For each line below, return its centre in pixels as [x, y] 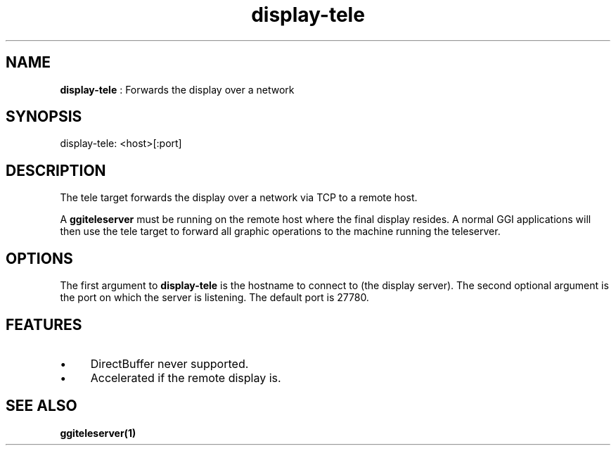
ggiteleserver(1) [98, 433]
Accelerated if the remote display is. [186, 377]
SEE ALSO [41, 406]
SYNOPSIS [44, 117]
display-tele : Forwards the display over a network [177, 89]
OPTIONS [39, 258]
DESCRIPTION [56, 170]
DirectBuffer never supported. [169, 363]
